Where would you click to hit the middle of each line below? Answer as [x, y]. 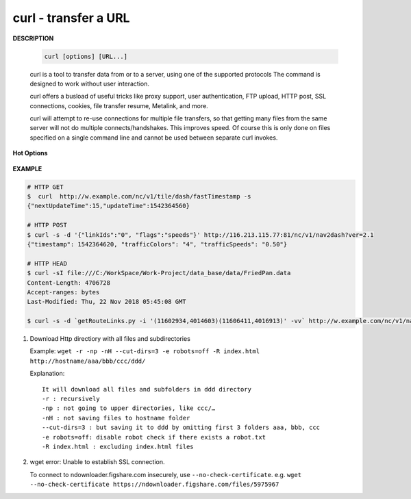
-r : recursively [71, 399]
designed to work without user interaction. [90, 84]
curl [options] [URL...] [86, 56]
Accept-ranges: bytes [63, 292]
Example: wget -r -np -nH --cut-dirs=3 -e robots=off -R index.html [145, 351]
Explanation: [47, 374]
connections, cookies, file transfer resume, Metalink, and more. [119, 105]
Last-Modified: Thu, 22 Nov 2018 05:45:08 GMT [107, 302]
